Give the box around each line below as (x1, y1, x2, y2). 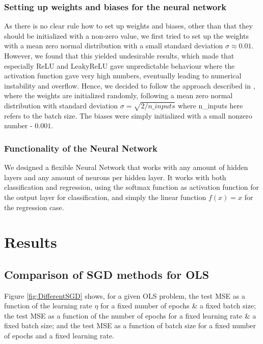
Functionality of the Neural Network (4, 141, 158, 154)
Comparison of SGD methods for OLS (4, 266, 209, 282)
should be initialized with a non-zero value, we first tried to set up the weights (4, 30, 249, 41)
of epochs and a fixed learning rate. (4, 330, 115, 341)
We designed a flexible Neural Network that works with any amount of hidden (4, 162, 248, 173)
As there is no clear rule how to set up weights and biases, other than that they (4, 20, 253, 31)
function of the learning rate (4, 300, 92, 311)
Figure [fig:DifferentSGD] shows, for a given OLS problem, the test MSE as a (4, 290, 245, 301)
